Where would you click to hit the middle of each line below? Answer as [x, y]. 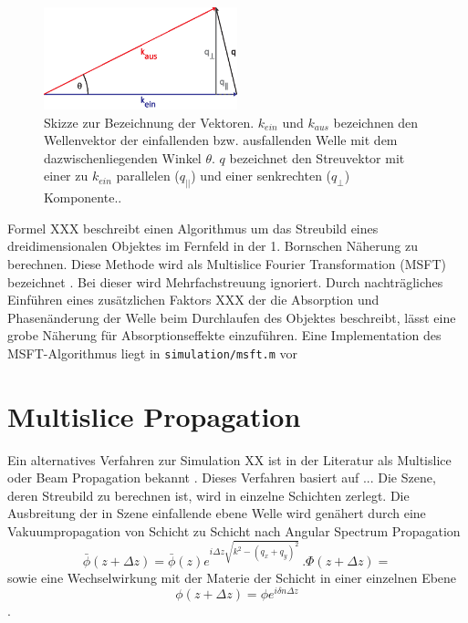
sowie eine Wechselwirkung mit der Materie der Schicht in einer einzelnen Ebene [232, 577]
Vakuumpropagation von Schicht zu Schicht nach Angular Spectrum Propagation [234, 531]
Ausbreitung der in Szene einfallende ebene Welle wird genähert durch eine [217, 513]
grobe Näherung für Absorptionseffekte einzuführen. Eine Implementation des [224, 335]
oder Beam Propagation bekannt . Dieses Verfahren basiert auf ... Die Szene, [222, 478]
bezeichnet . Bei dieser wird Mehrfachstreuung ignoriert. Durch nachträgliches [225, 281]
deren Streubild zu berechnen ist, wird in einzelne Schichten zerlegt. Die [208, 495]
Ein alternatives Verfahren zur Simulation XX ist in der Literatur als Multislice [229, 459]
